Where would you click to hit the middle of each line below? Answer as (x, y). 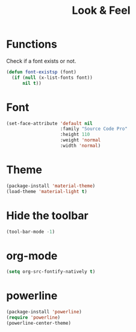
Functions (32, 44)
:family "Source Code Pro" (94, 129)
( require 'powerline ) (33, 318)
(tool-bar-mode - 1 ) (31, 232)
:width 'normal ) (80, 146)
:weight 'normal (80, 140)
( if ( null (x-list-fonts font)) (52, 78)
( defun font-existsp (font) (42, 72)
